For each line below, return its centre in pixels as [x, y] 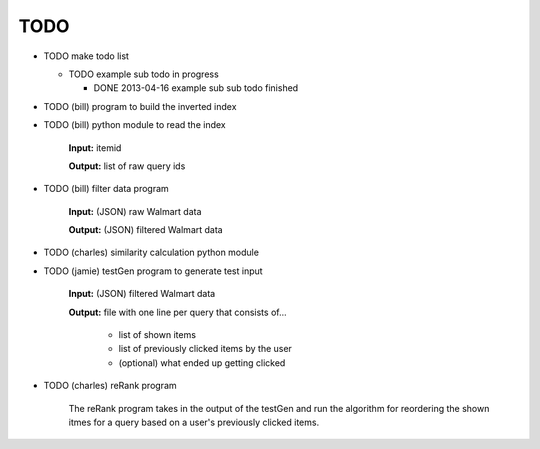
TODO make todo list [86, 56]
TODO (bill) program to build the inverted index [140, 106]
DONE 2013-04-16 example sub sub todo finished [196, 88]
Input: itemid [95, 147]
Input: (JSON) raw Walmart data [135, 211]
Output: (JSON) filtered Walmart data [146, 230]
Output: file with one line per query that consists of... [177, 312]
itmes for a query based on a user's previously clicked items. [194, 422]
